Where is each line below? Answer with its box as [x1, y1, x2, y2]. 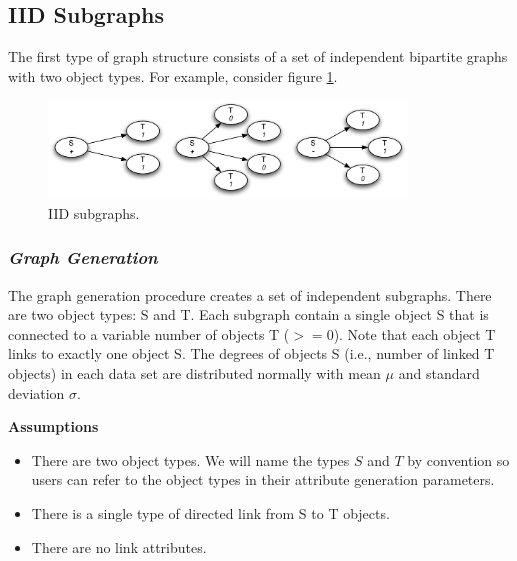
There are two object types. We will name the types [31, 449, 350, 470]
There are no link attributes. [31, 536, 207, 557]
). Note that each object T [333, 323, 496, 344]
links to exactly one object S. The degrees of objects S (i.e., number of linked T [8, 343, 495, 364]
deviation [8, 382, 65, 403]
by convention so [407, 449, 510, 470]
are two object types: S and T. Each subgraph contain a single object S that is [8, 304, 489, 325]
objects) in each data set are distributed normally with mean [8, 362, 381, 383]
